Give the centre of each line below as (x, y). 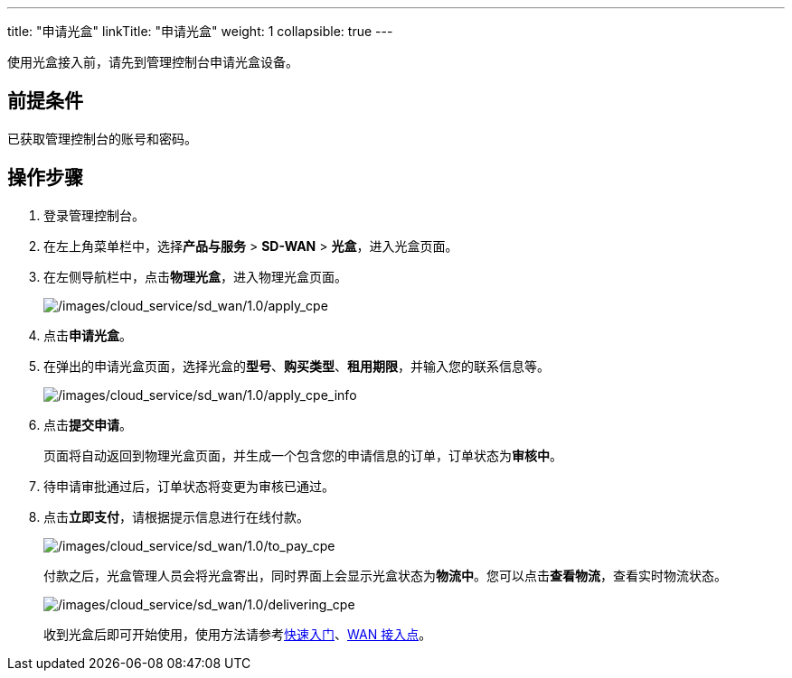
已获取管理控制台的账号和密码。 (102, 138)
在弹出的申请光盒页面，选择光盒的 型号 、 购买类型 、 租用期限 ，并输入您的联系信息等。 (297, 366)
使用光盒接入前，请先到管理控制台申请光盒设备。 (153, 62)
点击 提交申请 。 (88, 424)
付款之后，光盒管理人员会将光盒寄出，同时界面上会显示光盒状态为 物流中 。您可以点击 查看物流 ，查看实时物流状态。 (385, 575)
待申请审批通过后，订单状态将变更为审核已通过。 (189, 486)
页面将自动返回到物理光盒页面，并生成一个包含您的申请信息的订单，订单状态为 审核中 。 (303, 455)
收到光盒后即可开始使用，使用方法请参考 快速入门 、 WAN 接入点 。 (238, 634)
